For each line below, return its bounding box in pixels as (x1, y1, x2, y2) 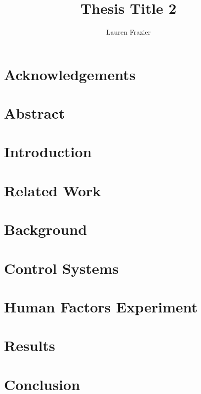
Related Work (4, 180, 101, 200)
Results (4, 335, 55, 355)
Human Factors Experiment (4, 296, 198, 316)
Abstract (4, 103, 65, 123)
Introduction (4, 141, 92, 162)
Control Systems (4, 258, 119, 278)
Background (4, 219, 87, 239)
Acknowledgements (4, 64, 136, 84)
